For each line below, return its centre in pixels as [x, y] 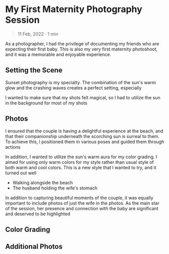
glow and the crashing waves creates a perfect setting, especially [74, 88]
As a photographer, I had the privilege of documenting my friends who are [82, 43]
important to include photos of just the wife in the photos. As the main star [82, 203]
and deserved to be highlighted [38, 214]
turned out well [21, 173]
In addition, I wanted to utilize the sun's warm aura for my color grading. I [81, 157]
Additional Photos [34, 247]
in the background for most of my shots [46, 103]
